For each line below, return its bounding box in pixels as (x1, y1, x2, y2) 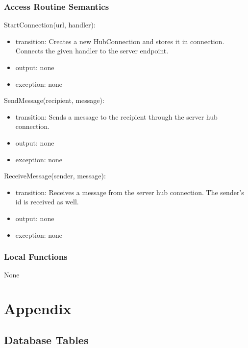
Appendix (4, 298, 72, 319)
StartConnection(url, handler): (4, 20, 96, 30)
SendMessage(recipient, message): (4, 95, 104, 105)
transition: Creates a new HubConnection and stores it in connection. (15, 36, 224, 46)
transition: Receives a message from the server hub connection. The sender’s (15, 187, 244, 197)
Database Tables (4, 332, 89, 347)
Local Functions (4, 250, 68, 263)
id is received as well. (15, 197, 79, 207)
